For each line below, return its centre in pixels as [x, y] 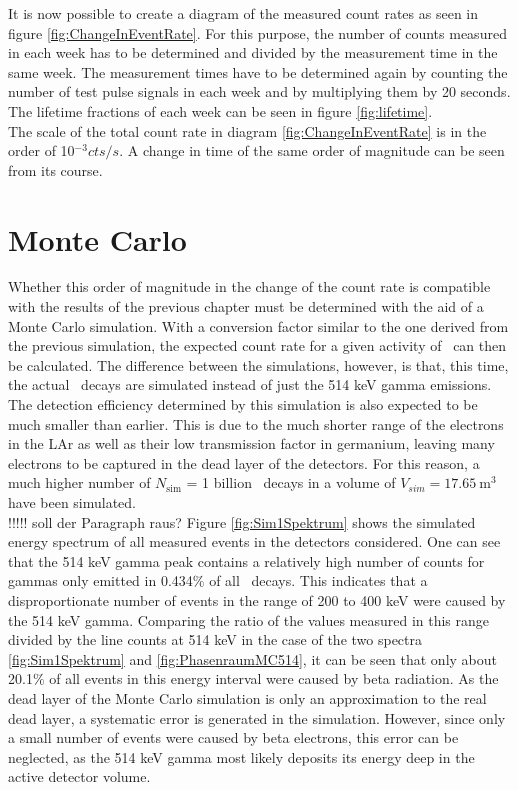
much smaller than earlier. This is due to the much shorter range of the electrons [256, 423]
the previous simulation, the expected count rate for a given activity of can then [257, 345]
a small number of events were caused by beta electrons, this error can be [233, 737]
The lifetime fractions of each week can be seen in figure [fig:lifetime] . [220, 110]
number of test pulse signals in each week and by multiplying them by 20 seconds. [259, 91]
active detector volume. [79, 776]
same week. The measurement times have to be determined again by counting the [258, 71]
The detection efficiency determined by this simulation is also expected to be [243, 404]
